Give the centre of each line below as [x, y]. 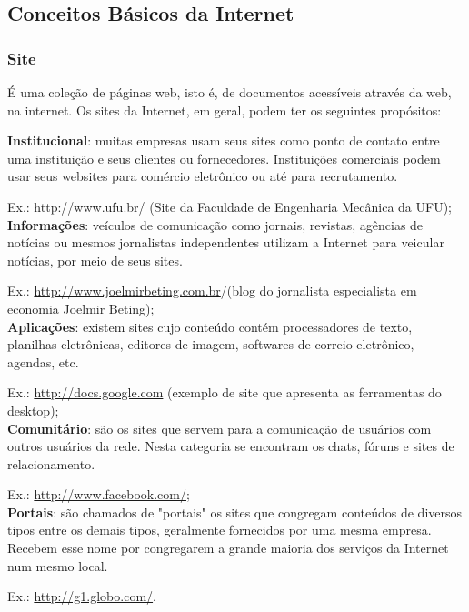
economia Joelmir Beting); [81, 308]
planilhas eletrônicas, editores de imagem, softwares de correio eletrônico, [211, 344]
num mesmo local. [58, 565]
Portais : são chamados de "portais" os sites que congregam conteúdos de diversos [235, 512]
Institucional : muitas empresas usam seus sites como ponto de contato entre [224, 140]
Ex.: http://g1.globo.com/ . [82, 596]
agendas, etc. [43, 361]
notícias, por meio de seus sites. [95, 260]
